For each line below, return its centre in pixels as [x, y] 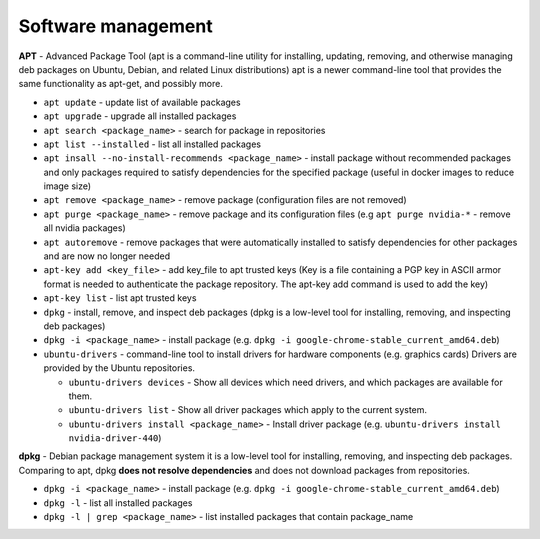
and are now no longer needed [106, 256]
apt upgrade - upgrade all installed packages [140, 116]
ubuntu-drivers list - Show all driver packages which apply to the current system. [248, 410]
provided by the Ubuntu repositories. [119, 368]
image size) [67, 186]
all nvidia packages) [85, 228]
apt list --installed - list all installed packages [152, 144]
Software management [116, 26]
